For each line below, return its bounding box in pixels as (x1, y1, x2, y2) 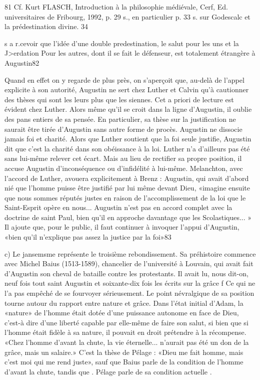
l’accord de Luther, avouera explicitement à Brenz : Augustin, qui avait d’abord (4, 172, 249, 183)
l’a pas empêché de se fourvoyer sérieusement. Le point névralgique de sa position (4, 288, 254, 298)
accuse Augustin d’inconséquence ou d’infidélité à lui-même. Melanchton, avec (4, 162, 243, 173)
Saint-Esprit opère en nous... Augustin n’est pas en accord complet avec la (4, 202, 232, 213)
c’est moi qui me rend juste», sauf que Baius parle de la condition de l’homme (4, 356, 243, 367)
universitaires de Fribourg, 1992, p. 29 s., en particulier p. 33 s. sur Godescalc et (4, 11, 250, 22)
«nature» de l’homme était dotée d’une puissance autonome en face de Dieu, (4, 307, 239, 318)
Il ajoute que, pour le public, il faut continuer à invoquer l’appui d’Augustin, (4, 222, 239, 232)
